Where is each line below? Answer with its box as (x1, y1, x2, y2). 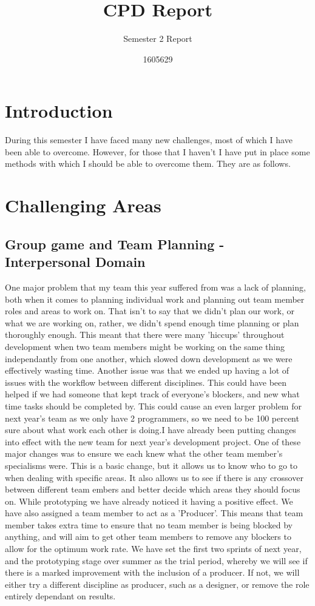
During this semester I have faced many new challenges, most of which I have (5, 133, 293, 146)
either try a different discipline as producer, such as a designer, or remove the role (5, 577, 310, 590)
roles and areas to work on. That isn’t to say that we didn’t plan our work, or (5, 305, 294, 317)
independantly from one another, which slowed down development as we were (5, 352, 293, 365)
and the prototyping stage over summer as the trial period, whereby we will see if (5, 554, 308, 567)
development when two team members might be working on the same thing (5, 340, 285, 352)
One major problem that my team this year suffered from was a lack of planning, (5, 281, 306, 293)
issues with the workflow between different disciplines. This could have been (5, 375, 287, 388)
